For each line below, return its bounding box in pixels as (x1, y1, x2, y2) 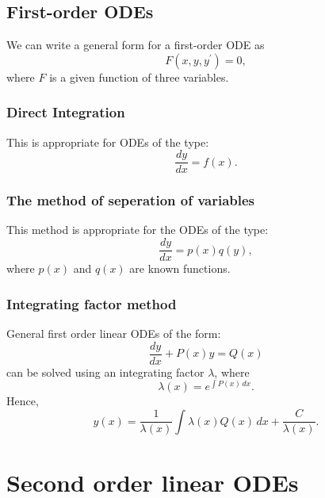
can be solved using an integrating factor (6, 363, 205, 380)
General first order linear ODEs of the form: (6, 324, 221, 341)
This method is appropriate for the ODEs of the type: (6, 221, 269, 238)
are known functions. (129, 260, 231, 277)
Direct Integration (6, 102, 125, 122)
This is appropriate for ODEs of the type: (6, 133, 209, 150)
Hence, (6, 393, 39, 409)
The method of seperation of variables (6, 190, 255, 210)
